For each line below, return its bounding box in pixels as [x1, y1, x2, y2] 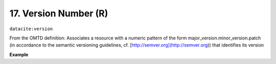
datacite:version [9, 26, 53, 32]
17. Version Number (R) [9, 8, 108, 19]
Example [9, 51, 29, 57]
